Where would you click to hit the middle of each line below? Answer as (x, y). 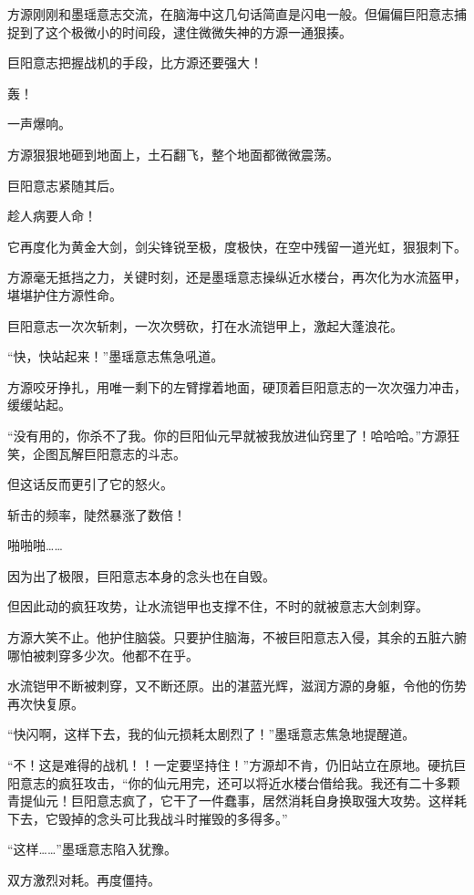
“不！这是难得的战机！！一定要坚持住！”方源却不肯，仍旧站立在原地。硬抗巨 (237, 765)
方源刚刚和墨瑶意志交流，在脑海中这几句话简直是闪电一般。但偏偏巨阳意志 (231, 14)
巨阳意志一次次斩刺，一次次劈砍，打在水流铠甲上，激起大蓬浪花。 (205, 325)
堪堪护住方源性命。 (65, 294)
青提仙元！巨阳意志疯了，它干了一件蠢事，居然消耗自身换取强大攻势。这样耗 (237, 801)
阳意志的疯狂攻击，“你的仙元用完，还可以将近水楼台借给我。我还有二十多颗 (234, 782)
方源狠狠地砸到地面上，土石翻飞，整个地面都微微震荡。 (173, 154)
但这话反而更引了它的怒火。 (90, 484)
